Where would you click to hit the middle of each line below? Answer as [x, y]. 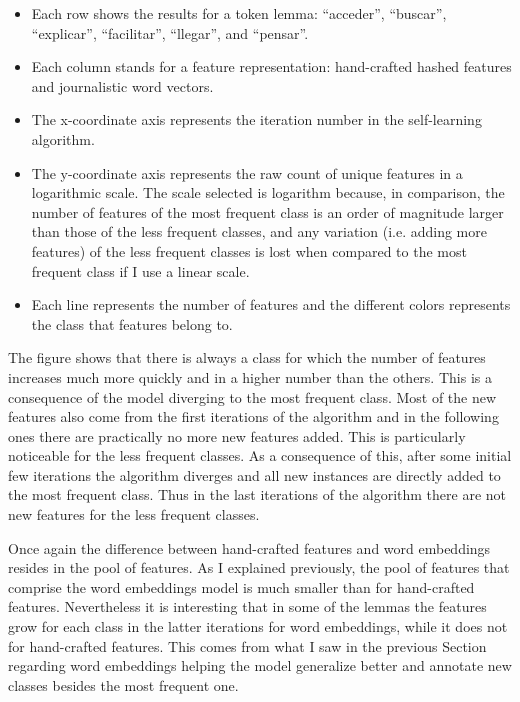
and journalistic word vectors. [122, 85]
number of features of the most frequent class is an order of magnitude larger [267, 211]
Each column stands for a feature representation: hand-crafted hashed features [271, 66]
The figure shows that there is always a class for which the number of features [247, 357]
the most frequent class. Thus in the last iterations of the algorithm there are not [257, 494]
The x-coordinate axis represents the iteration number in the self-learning [256, 119]
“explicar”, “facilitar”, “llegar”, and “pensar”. [170, 32]
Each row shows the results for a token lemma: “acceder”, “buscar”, [239, 13]
